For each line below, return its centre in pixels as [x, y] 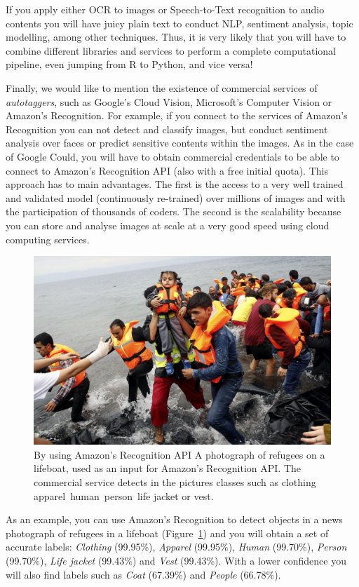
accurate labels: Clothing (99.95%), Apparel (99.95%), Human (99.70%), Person [176, 547]
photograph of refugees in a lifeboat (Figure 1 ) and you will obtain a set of [167, 533]
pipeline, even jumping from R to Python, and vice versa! [129, 64]
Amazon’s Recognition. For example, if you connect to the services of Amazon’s [177, 115]
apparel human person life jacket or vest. [124, 495]
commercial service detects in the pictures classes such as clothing [175, 482]
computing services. [48, 239]
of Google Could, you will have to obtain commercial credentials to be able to [172, 156]
